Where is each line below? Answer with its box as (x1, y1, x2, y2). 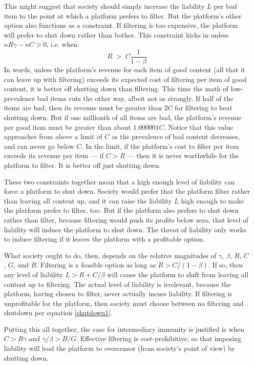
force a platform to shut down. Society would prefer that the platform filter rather (4, 186, 250, 196)
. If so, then (208, 260, 243, 270)
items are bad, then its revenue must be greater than (4, 102, 162, 113)
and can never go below (4, 141, 74, 151)
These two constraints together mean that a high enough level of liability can (4, 176, 235, 186)
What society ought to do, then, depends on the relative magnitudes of (4, 250, 216, 260)
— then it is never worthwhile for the (127, 150, 239, 161)
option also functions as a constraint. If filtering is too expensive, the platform (4, 20, 238, 30)
